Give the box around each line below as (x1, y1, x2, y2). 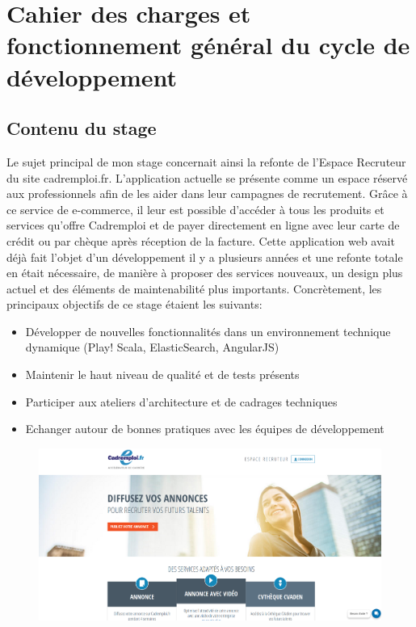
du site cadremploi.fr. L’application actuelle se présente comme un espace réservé (6, 169, 408, 186)
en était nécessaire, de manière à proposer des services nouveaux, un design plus (6, 264, 403, 281)
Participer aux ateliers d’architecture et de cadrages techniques (25, 393, 338, 410)
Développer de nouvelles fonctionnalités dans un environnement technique (25, 322, 391, 339)
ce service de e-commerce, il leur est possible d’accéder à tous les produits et (6, 200, 384, 217)
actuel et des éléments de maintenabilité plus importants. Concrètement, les (6, 280, 382, 297)
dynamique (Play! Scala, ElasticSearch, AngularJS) (25, 339, 279, 356)
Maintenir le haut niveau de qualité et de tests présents (25, 366, 300, 383)
